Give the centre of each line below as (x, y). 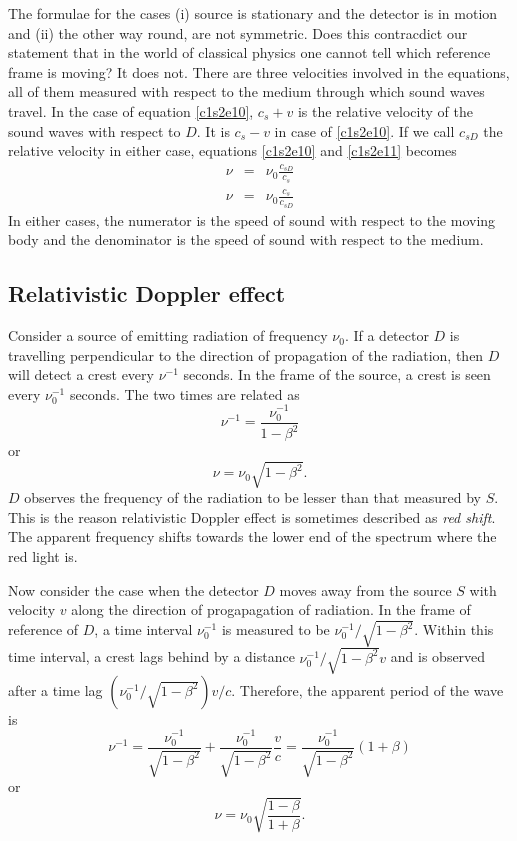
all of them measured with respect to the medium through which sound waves (246, 91)
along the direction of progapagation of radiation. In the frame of (271, 609)
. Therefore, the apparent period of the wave (367, 689)
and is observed (438, 656)
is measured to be (275, 629)
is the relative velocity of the (385, 110)
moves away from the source (365, 589)
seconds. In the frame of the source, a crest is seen (337, 374)
